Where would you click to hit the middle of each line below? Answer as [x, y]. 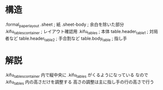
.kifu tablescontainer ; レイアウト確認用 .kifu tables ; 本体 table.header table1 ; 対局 [81, 32]
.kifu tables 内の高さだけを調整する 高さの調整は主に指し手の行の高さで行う [80, 82]
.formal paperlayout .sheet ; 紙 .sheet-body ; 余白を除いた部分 [64, 25]
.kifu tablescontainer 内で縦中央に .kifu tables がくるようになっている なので [77, 76]
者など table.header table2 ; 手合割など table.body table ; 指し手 [66, 39]
